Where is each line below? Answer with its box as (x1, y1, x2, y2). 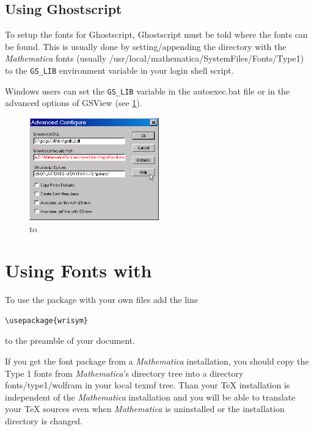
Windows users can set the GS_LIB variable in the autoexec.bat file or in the (5, 84, 290, 97)
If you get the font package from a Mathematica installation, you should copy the (5, 355, 309, 368)
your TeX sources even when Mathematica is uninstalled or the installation (5, 402, 285, 415)
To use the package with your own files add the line (5, 293, 198, 306)
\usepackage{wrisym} (5, 316, 89, 325)
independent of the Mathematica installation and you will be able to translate (5, 390, 296, 403)
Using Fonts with (5, 258, 152, 283)
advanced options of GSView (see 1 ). (5, 96, 142, 109)
